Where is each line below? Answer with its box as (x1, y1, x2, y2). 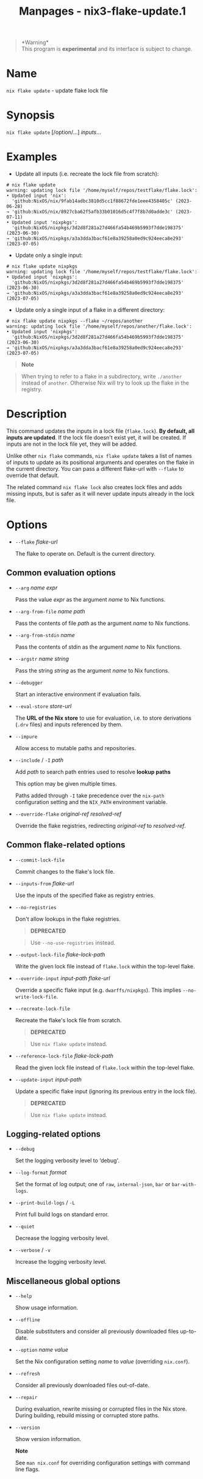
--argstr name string (15, 655, 69, 662)
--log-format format (15, 1169, 67, 1176)
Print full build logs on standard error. (15, 1211, 109, 1218)
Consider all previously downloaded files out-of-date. (15, 1382, 150, 1389)
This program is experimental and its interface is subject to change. (21, 45, 193, 53)
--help (15, 1293, 32, 1300)
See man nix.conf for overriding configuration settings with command (15, 1459, 190, 1467)
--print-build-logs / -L (15, 1199, 75, 1206)
